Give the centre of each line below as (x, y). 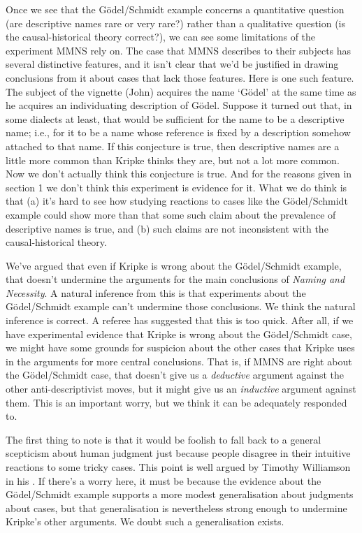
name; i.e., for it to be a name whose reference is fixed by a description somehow (178, 132)
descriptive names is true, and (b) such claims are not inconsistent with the (167, 228)
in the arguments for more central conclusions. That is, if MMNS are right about (179, 361)
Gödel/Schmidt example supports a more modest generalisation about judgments (180, 494)
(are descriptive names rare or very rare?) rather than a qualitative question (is (176, 23)
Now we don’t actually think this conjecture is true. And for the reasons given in (179, 174)
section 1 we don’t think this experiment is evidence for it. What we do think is (176, 187)
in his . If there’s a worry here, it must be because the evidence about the (164, 480)
